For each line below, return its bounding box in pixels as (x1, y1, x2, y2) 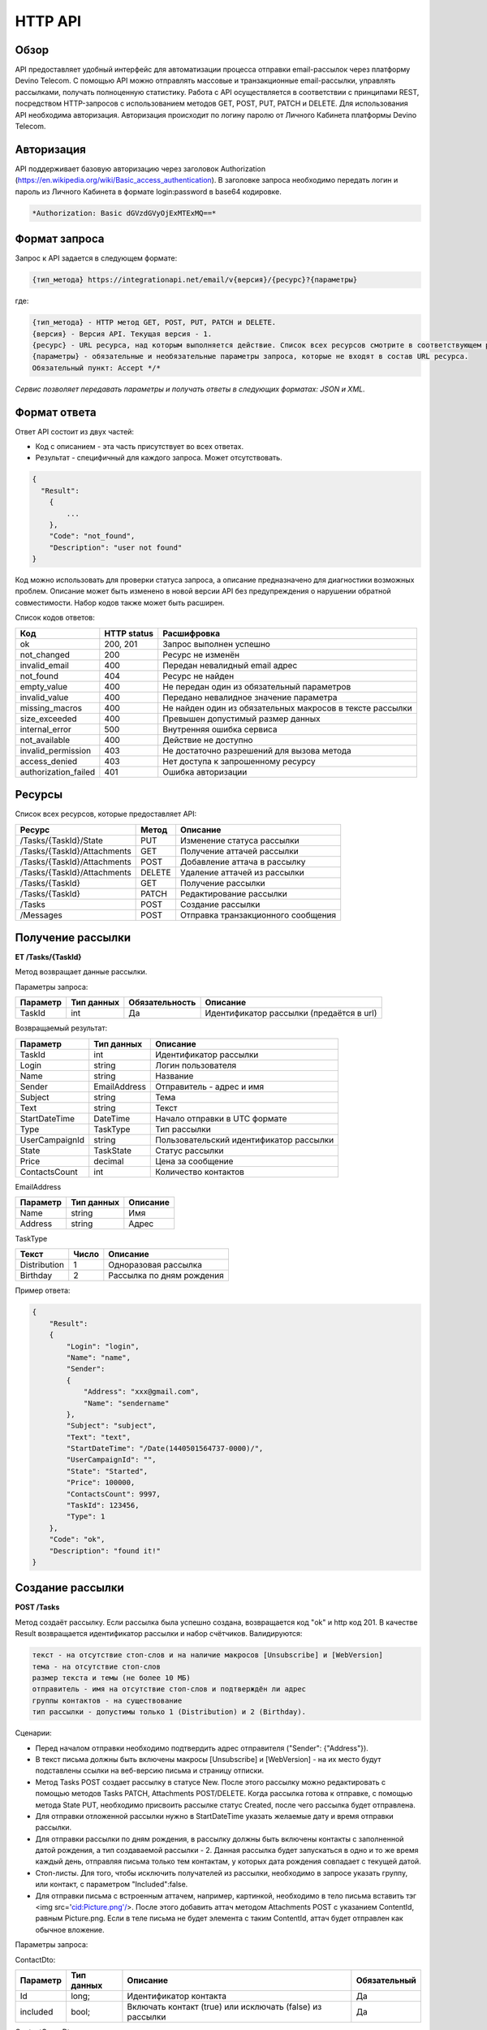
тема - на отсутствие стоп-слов (32, 1661, 162, 1671)
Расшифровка (162, 628, 221, 639)
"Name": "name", (66, 1353, 131, 1362)
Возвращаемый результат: (15, 1023, 108, 1033)
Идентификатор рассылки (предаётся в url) (205, 1008, 377, 1019)
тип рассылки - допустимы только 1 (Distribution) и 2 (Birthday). (32, 1708, 307, 1717)
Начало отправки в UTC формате (155, 1112, 287, 1124)
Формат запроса (15, 232, 105, 246)
